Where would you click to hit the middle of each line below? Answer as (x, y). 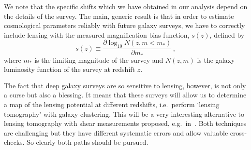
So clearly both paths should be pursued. (88, 142)
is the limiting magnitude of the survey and (99, 60)
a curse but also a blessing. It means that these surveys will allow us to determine (125, 95)
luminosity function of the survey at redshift (70, 69)
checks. (14, 142)
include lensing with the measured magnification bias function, (97, 34)
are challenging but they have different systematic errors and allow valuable (116, 132)
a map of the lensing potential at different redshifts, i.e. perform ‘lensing (112, 104)
